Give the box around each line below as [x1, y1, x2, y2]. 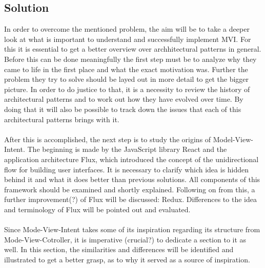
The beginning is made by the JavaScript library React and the [27, 144, 227, 154]
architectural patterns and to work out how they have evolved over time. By [4, 94, 243, 104]
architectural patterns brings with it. [4, 114, 119, 124]
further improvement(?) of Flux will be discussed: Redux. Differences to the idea [4, 194, 257, 205]
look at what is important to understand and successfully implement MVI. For [4, 33, 251, 44]
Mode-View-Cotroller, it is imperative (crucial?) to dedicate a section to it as [4, 234, 247, 244]
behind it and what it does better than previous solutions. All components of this [4, 174, 260, 185]
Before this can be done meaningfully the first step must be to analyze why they [4, 53, 257, 64]
